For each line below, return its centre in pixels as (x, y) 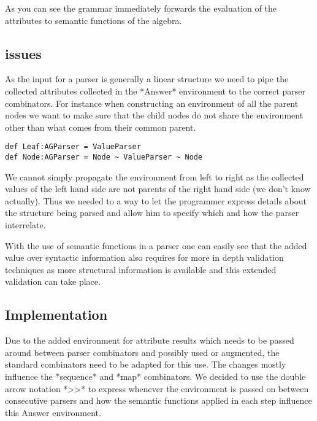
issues (23, 53)
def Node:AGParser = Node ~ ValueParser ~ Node (104, 157)
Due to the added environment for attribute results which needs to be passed (150, 340)
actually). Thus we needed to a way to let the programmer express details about (156, 200)
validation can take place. (53, 281)
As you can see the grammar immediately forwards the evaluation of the (141, 8)
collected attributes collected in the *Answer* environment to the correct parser (155, 91)
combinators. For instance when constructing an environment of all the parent (152, 103)
